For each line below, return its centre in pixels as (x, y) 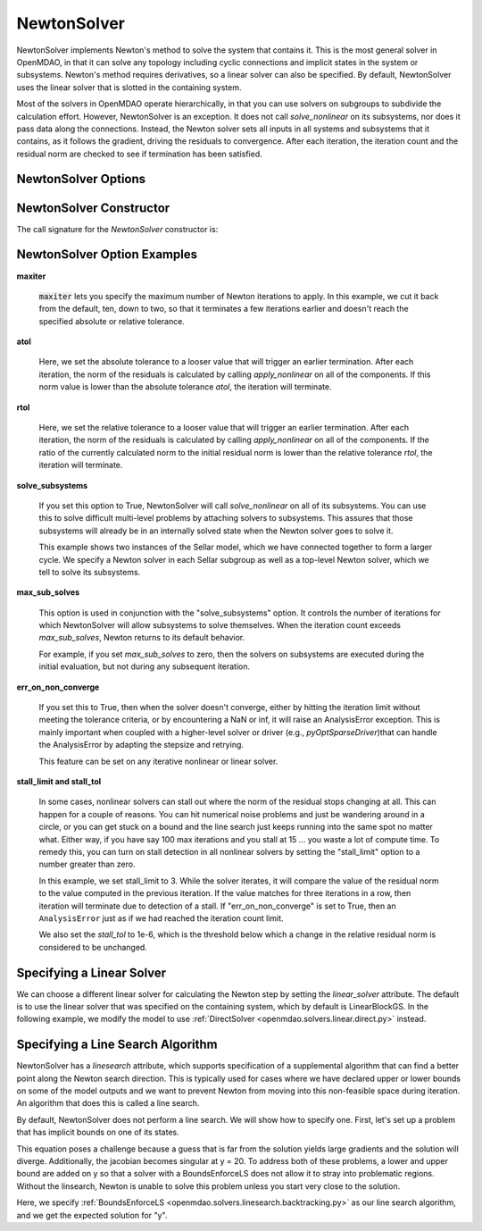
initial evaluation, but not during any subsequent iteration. (145, 666)
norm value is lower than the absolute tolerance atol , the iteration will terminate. (185, 387)
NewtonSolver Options (81, 179)
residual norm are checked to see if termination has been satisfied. (139, 154)
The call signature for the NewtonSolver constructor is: (117, 229)
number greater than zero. (87, 864)
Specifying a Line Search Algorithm (117, 1045)
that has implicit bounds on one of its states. (98, 1132)
